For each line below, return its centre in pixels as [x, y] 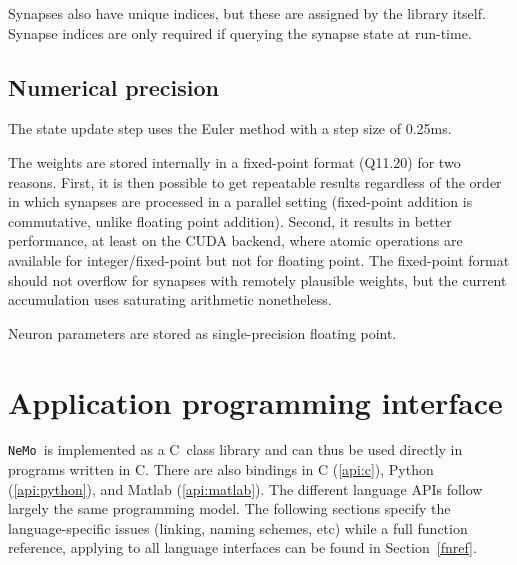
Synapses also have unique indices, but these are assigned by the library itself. [247, 13]
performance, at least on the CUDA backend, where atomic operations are [235, 240]
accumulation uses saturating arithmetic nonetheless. [170, 299]
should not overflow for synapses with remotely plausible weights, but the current [257, 279]
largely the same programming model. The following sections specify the [229, 508]
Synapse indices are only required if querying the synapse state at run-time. [240, 32]
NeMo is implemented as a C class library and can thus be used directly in [235, 449]
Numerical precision [113, 86]
